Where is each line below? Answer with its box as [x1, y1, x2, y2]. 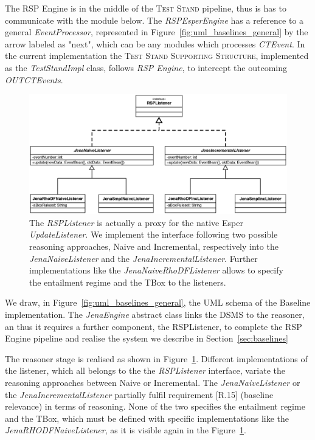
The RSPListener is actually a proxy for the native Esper [29, 216, 243, 229]
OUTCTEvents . [5, 73, 63, 86]
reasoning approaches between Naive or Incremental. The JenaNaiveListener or [5, 376, 300, 388]
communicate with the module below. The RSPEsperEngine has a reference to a [5, 13, 304, 26]
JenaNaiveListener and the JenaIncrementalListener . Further [29, 252, 258, 264]
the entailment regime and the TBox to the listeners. [29, 275, 226, 288]
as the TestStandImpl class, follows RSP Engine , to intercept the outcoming [5, 61, 287, 74]
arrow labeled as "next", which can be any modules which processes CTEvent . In [5, 37, 305, 50]
